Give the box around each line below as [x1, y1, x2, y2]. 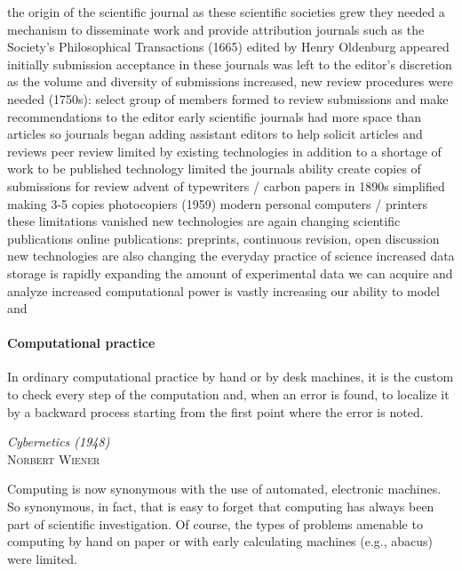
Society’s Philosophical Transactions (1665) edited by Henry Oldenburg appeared [7, 37, 450, 56]
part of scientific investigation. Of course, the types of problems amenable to [7, 514, 423, 533]
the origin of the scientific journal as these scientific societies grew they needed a [7, 3, 445, 20]
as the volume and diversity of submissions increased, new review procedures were [7, 72, 453, 91]
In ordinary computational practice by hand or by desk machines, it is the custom [7, 367, 454, 386]
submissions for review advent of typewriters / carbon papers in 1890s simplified [7, 176, 445, 195]
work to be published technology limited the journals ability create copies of [7, 159, 421, 178]
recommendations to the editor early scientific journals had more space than [7, 107, 421, 125]
